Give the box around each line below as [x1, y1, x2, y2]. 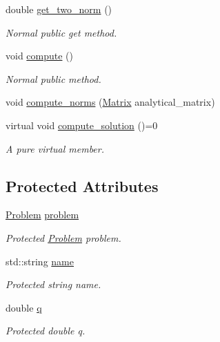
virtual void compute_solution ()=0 [6, 117, 158, 132]
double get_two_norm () [6, 2, 112, 16]
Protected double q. [6, 323, 86, 338]
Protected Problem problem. [6, 230, 121, 245]
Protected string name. [6, 277, 101, 292]
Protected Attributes [6, 175, 159, 196]
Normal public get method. [6, 25, 117, 39]
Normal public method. [6, 71, 101, 86]
